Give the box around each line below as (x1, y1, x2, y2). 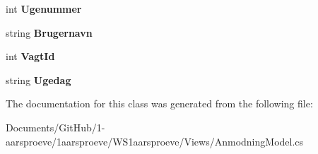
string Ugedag (6, 72, 71, 87)
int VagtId (6, 49, 55, 64)
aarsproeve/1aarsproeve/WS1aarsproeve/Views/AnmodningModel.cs (6, 134, 304, 148)
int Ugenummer (6, 1, 82, 16)
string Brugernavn (6, 25, 93, 40)
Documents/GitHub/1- (6, 119, 105, 134)
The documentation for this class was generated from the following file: (6, 96, 313, 111)
